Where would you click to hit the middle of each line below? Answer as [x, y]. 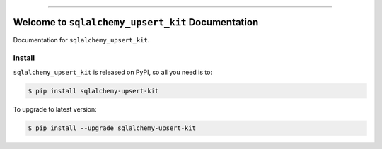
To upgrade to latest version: [55, 109]
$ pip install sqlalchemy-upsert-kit [93, 91]
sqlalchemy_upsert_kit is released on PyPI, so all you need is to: [112, 72]
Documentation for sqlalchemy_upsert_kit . [81, 40]
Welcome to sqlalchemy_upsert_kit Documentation [136, 22]
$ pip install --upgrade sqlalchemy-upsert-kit [112, 128]
